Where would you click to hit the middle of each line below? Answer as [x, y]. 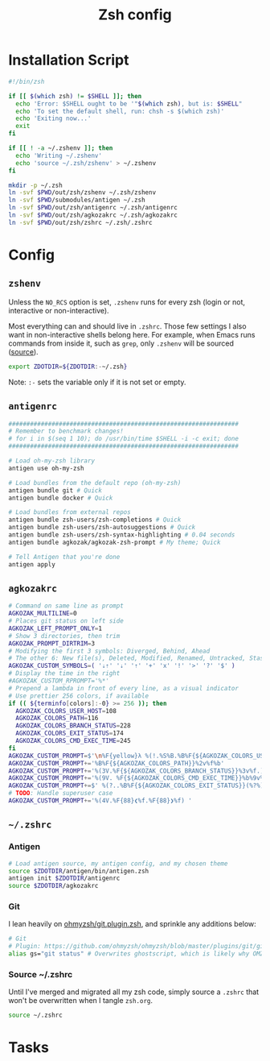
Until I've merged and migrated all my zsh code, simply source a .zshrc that [134, 992]
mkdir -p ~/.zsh [35, 185]
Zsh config [135, 15]
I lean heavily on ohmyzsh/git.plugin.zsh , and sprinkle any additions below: [133, 924]
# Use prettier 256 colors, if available [79, 696]
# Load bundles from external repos [70, 512]
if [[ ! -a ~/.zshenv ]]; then [61, 148]
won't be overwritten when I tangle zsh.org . [81, 1001]
